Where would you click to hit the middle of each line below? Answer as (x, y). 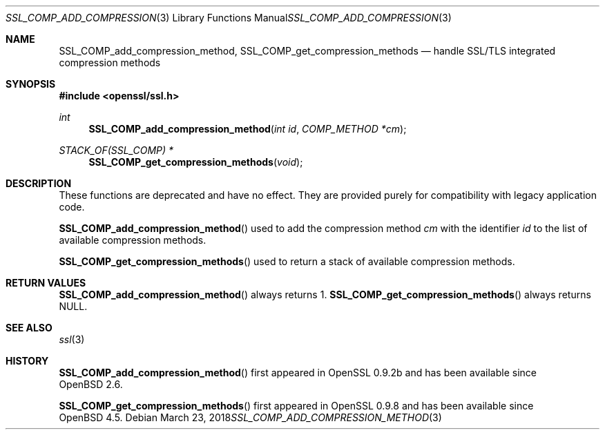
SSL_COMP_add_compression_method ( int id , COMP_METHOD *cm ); (248, 129)
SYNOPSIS (31, 84)
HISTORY (27, 361)
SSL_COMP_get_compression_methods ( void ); (196, 162)
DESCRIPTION (39, 183)
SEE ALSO (29, 328)
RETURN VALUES (46, 283)
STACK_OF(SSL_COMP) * (116, 150)
